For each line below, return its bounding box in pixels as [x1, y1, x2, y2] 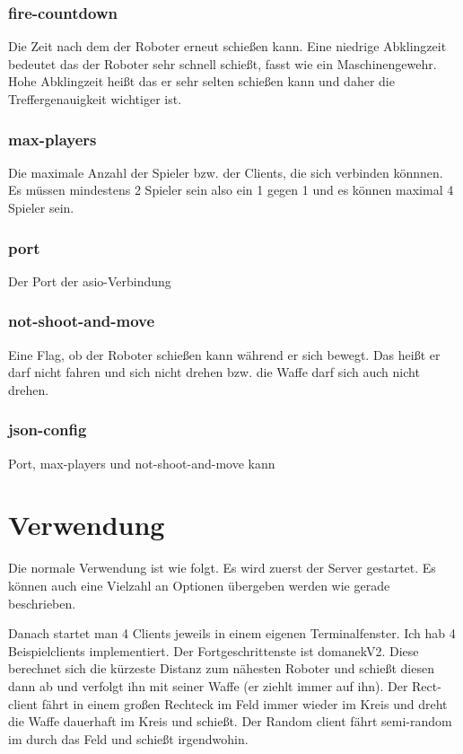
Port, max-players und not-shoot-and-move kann [8, 453, 275, 472]
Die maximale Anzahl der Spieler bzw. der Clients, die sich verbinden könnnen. [8, 162, 443, 181]
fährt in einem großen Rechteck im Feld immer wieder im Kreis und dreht [41, 694, 448, 713]
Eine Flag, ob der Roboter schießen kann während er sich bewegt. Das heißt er [8, 345, 441, 364]
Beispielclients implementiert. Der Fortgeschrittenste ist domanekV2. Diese [8, 641, 419, 660]
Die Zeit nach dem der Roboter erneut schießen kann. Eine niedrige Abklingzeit [8, 37, 447, 56]
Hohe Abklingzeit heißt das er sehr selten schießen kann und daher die [8, 72, 395, 91]
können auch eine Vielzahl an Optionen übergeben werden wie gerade [8, 575, 390, 594]
